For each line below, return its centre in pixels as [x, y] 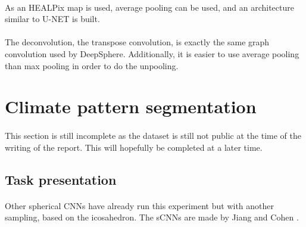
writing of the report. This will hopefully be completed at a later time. [134, 147]
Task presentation [61, 179]
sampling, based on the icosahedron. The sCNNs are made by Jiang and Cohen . [152, 217]
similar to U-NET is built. [52, 19]
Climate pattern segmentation [131, 106]
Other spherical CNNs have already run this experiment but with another [139, 205]
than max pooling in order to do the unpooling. [92, 65]
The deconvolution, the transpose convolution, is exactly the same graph [137, 42]
